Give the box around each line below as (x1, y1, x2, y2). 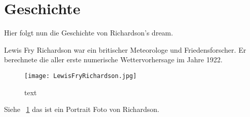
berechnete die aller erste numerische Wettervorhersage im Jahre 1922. (4, 54, 223, 65)
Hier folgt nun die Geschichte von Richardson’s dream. (4, 27, 173, 38)
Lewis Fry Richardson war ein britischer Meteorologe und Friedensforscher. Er (4, 44, 246, 55)
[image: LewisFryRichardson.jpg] (24, 72, 137, 80)
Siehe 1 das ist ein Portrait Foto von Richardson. (4, 104, 159, 114)
